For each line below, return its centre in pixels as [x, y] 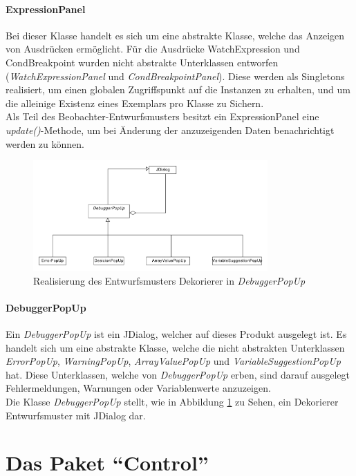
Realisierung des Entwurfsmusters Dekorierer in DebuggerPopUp [169, 280]
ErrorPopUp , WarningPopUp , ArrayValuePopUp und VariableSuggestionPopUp [173, 361]
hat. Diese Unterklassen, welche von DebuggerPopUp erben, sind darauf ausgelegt [178, 374]
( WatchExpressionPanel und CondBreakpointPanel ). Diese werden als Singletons [175, 76]
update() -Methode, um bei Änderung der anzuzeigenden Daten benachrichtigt [170, 130]
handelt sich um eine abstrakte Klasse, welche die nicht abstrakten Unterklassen [175, 347]
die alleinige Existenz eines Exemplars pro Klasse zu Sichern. [135, 103]
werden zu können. [45, 143]
